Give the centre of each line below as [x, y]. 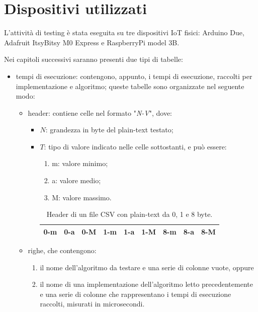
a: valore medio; [76, 180]
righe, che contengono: [62, 250]
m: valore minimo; [80, 163]
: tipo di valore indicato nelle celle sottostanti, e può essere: [135, 146]
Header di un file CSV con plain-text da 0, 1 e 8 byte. [130, 214]
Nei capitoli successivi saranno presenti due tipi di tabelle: [94, 59]
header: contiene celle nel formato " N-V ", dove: [100, 112]
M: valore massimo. [82, 197]
